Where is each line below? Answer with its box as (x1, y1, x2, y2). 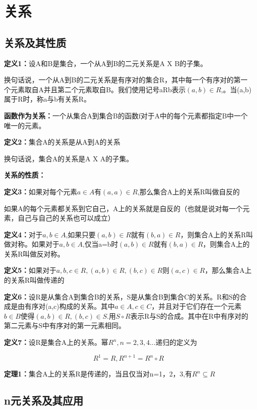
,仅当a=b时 (83, 239, 118, 249)
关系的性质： (4, 170, 45, 180)
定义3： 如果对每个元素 (4, 186, 78, 196)
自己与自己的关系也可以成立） (17, 213, 115, 223)
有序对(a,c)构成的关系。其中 (24, 301, 115, 311)
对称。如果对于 (10, 239, 59, 249)
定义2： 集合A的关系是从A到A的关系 (4, 137, 121, 147)
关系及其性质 (4, 35, 66, 50)
